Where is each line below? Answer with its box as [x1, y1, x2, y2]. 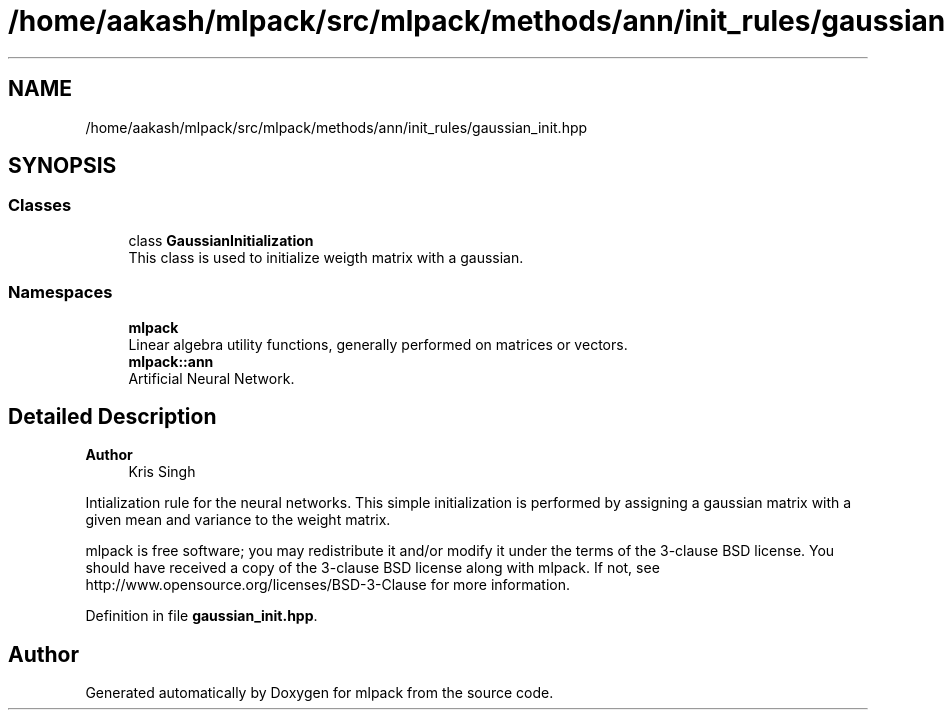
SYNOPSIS [8, 153, 117, 179]
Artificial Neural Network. [128, 369, 295, 387]
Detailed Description [8, 403, 217, 429]
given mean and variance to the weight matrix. [85, 511, 391, 529]
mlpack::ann [128, 352, 214, 370]
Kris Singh [128, 463, 196, 481]
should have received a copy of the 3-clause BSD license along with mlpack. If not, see [85, 559, 660, 577]
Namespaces [8, 282, 113, 303]
